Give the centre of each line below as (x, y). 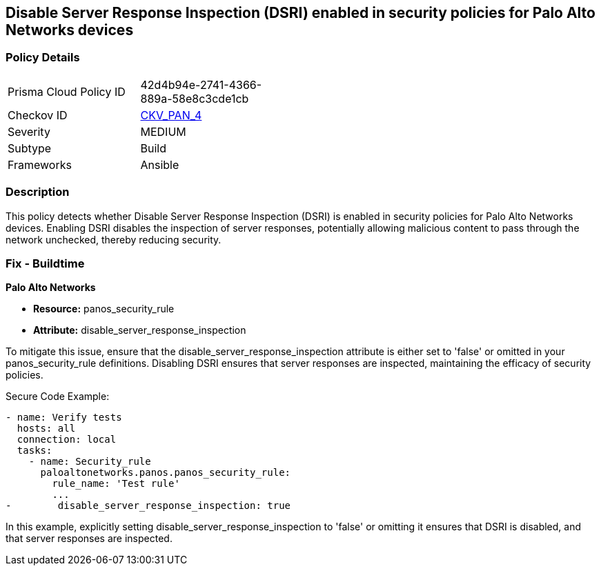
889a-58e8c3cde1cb (195, 98)
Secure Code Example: (58, 397)
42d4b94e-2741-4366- (201, 84)
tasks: (35, 451)
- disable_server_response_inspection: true (148, 506)
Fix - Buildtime (45, 263)
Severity (29, 131)
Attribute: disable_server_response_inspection (140, 330)
